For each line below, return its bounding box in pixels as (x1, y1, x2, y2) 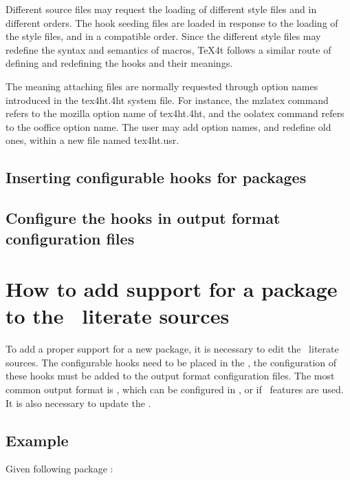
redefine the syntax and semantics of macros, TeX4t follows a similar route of (6, 42, 331, 56)
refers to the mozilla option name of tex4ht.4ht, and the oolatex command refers (6, 106, 344, 121)
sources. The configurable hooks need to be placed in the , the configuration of (6, 355, 337, 369)
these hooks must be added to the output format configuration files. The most (6, 368, 335, 383)
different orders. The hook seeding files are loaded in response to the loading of (6, 15, 338, 30)
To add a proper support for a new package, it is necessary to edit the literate (6, 342, 339, 356)
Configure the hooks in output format (6, 207, 281, 229)
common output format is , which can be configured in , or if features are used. (6, 382, 344, 396)
